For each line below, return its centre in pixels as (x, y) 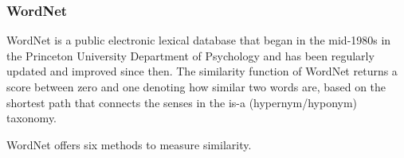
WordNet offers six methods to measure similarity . (129, 144)
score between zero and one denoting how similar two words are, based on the (196, 87)
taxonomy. (32, 118)
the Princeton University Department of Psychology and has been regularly (190, 55)
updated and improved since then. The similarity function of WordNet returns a (202, 71)
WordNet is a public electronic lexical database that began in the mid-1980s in (199, 40)
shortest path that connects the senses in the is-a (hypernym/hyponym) (182, 102)
